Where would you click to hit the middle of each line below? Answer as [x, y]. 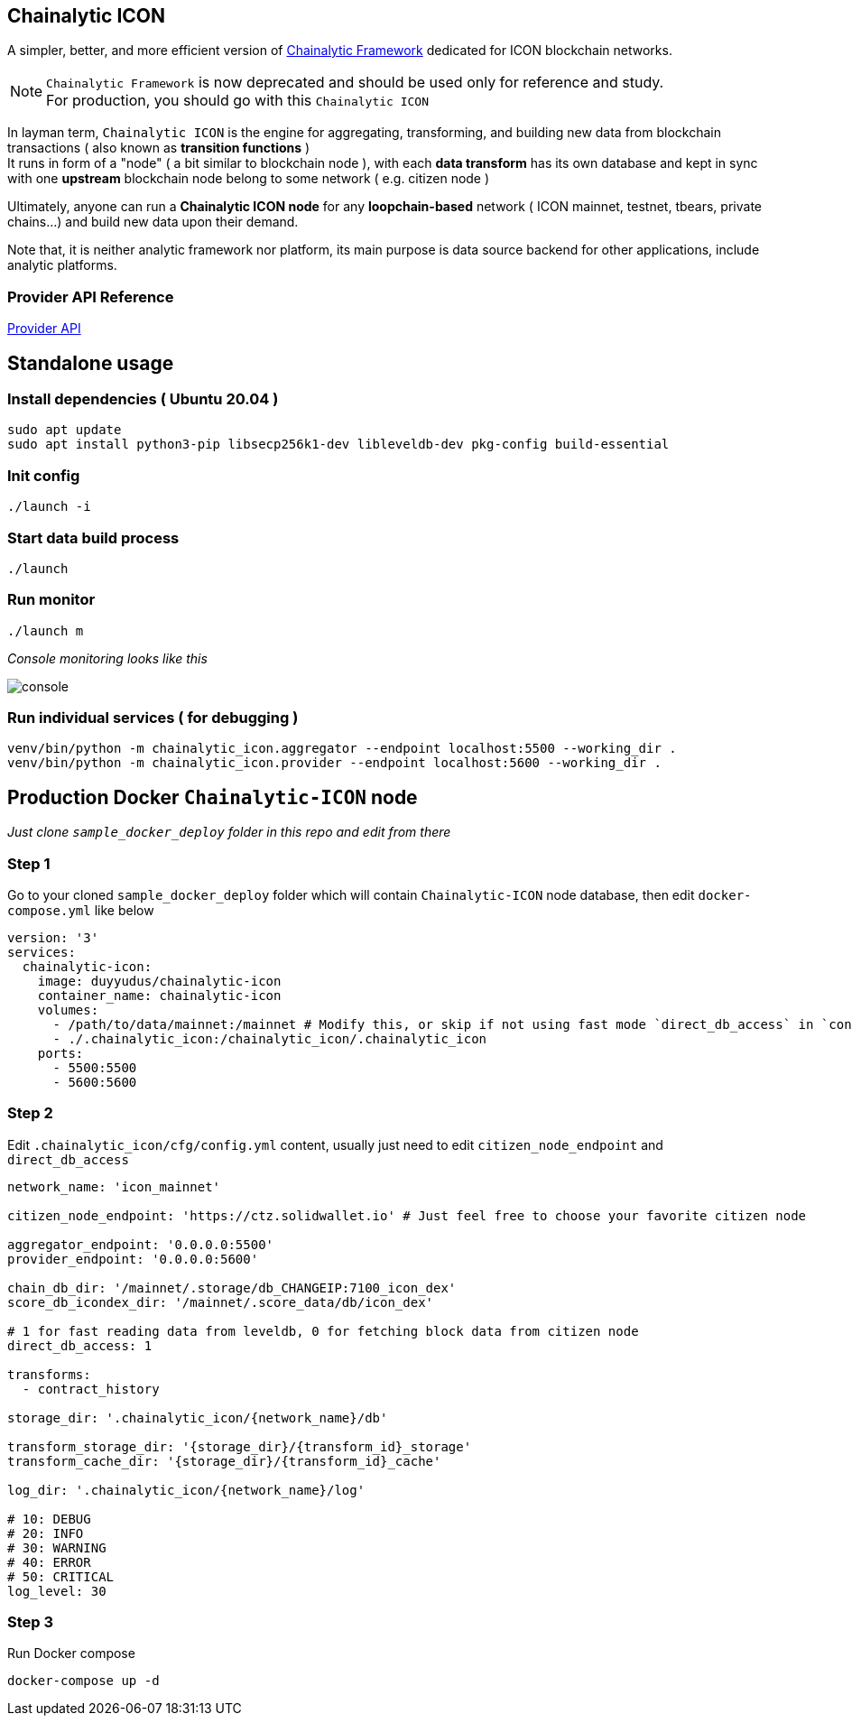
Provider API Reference [91, 296]
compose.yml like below [81, 910]
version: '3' [53, 937]
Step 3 [31, 1622]
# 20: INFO [46, 1533]
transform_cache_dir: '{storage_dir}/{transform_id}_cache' [224, 1461]
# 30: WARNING [57, 1547]
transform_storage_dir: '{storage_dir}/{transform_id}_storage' [240, 1446]
